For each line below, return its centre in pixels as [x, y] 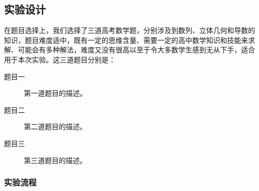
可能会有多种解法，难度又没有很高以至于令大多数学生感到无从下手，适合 [136, 50]
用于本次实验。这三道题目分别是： [60, 59]
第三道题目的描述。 [55, 160]
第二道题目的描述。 [55, 126]
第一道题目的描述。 [55, 93]
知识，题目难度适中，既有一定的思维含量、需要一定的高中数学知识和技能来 [126, 40]
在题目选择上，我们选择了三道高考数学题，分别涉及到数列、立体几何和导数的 [129, 30]
